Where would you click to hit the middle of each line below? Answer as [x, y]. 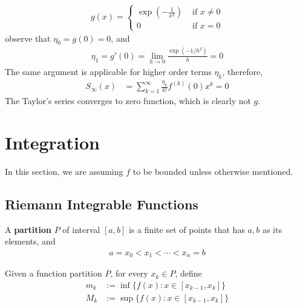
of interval [81, 229]
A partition [28, 229]
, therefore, [243, 71]
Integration [52, 142]
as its [272, 229]
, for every [129, 273]
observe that [28, 38]
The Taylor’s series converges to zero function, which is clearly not [128, 101]
